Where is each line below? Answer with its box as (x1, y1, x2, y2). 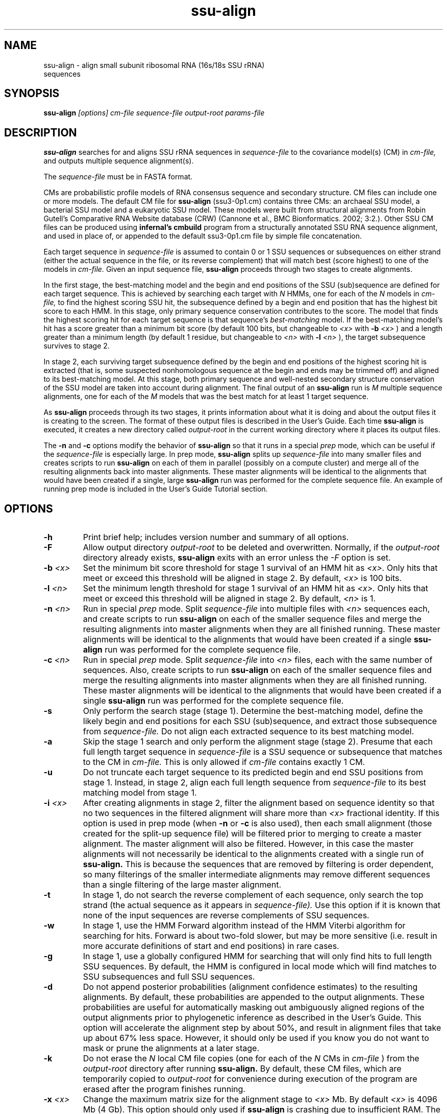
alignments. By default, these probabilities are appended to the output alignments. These (83, 992, 425, 1003)
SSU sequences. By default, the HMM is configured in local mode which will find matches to (83, 961, 437, 972)
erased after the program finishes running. (83, 1084, 245, 1095)
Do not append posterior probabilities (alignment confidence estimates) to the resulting (83, 982, 418, 992)
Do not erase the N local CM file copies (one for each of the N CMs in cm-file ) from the (83, 1053, 419, 1064)
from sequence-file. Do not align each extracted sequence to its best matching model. (83, 726, 414, 737)
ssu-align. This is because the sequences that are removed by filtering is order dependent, (83, 859, 434, 870)
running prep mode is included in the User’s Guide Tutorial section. (43, 484, 268, 494)
